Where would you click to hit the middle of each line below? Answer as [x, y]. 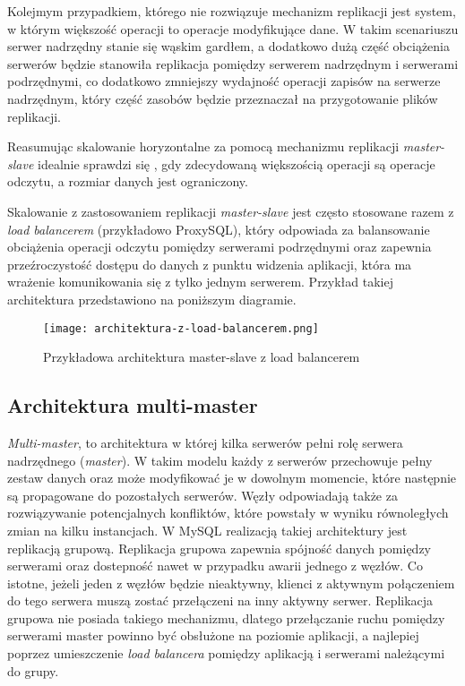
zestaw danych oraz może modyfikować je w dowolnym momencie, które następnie [232, 478]
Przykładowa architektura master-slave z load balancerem [202, 357]
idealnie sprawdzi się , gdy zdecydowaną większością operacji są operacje [237, 163]
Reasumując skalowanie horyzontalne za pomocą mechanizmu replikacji [203, 146]
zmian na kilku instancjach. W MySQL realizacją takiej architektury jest [207, 530]
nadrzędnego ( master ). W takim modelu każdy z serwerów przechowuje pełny [220, 460]
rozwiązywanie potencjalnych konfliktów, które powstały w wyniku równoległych [228, 513]
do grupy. [33, 670]
